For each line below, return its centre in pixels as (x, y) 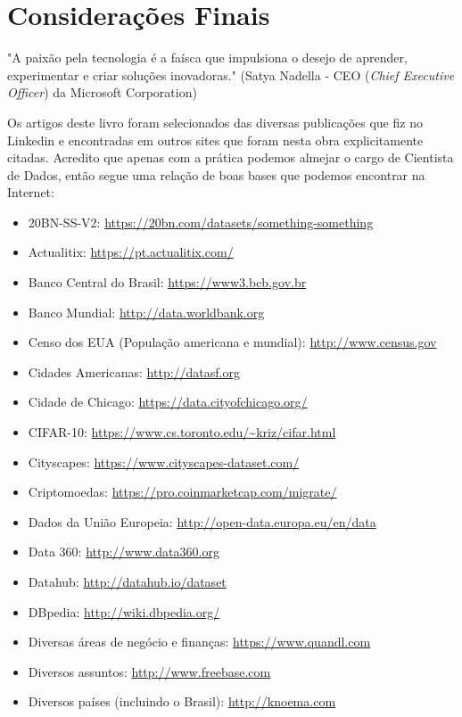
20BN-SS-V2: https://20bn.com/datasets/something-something (201, 222)
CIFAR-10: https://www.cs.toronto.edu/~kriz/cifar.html (182, 432)
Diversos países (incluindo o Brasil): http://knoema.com (182, 701)
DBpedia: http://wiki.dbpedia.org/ (124, 611)
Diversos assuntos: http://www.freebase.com (149, 671)
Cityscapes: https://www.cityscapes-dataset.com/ (164, 462)
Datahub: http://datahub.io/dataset (127, 581)
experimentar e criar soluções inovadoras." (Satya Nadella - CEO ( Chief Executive (231, 74)
